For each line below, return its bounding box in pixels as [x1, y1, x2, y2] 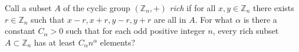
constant [5, 25, 35, 37]
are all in [153, 13, 186, 25]
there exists [252, 2, 294, 13]
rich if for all [169, 2, 216, 13]
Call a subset [5, 2, 52, 13]
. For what [195, 13, 233, 25]
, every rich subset [212, 25, 279, 37]
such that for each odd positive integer [65, 25, 205, 37]
